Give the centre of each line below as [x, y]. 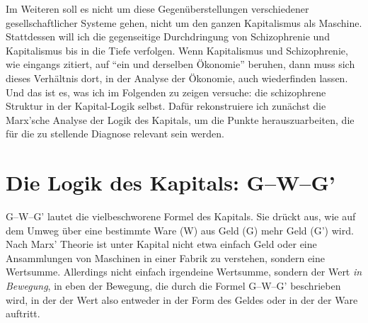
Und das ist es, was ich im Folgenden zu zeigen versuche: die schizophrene [166, 92]
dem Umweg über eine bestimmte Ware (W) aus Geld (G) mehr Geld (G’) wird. [180, 230]
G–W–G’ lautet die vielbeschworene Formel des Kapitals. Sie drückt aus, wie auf [181, 216]
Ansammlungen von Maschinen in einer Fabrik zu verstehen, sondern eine [166, 257]
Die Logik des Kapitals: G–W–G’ [171, 182]
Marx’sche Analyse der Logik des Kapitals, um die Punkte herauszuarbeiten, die [180, 119]
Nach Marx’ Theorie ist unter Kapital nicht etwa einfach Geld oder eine [161, 244]
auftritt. [23, 313]
